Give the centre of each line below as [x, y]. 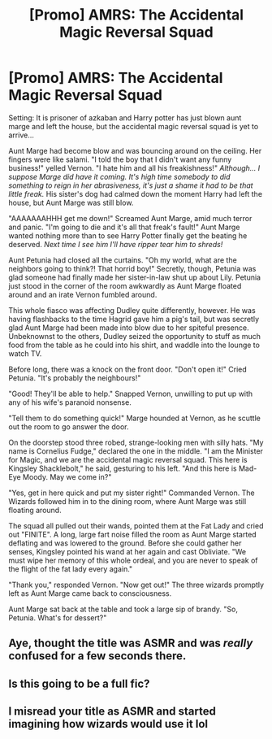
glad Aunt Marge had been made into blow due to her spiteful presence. [129, 328]
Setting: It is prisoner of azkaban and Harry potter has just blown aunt [125, 117]
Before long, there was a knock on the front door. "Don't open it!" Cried [128, 369]
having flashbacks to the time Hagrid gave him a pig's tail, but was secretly [134, 319]
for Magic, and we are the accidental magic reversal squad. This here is [128, 459]
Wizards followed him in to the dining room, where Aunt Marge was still [127, 501]
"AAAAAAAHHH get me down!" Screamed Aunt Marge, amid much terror [130, 218]
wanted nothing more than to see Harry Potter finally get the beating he [128, 235]
